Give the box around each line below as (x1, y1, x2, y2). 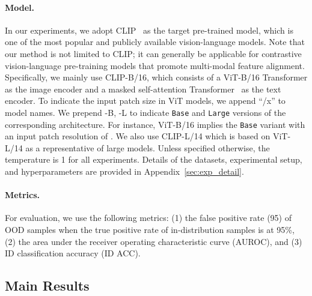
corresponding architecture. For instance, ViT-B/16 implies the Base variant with (5, 118, 305, 130)
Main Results (5, 276, 90, 295)
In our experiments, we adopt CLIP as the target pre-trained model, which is (5, 23, 293, 36)
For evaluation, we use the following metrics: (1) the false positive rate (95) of (5, 211, 292, 224)
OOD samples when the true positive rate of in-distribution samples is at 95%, (5, 223, 295, 236)
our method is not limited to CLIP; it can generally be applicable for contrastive (5, 47, 302, 59)
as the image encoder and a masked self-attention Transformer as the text (5, 82, 281, 95)
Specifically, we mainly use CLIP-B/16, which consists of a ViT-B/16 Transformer (5, 71, 308, 83)
